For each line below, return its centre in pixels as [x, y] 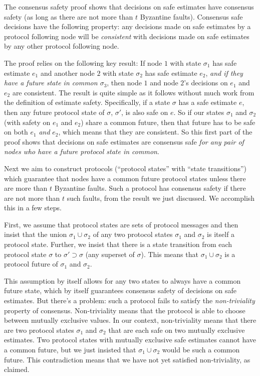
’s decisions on [206, 83]
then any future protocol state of [54, 112]
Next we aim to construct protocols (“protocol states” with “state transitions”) [125, 168]
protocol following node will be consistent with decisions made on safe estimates [127, 36]
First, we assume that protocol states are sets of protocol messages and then [121, 224]
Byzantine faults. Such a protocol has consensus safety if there [150, 188]
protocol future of [31, 264]
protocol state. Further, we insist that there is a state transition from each [118, 244]
